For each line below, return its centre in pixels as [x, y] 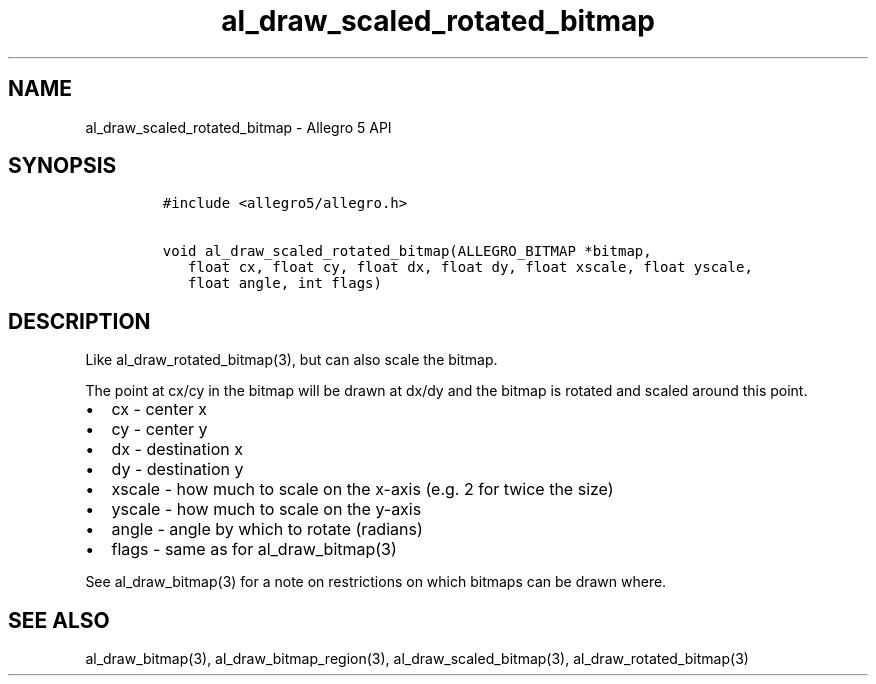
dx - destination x [177, 449]
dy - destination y [177, 469]
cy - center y [159, 429]
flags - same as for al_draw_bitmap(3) [254, 549]
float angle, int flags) [285, 283]
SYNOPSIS [62, 166]
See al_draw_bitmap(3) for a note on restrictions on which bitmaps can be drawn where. [376, 582]
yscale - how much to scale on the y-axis [266, 509]
